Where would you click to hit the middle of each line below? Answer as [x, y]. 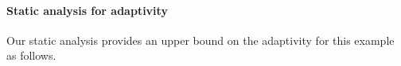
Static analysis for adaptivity [87, 10]
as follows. [31, 55]
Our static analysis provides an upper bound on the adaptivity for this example [200, 40]
